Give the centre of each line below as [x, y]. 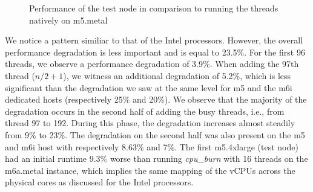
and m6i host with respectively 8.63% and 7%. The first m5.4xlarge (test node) [152, 146]
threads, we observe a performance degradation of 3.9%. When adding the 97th [152, 64]
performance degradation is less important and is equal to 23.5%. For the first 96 [155, 52]
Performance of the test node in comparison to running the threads [154, 8]
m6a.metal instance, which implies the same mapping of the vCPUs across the [150, 170]
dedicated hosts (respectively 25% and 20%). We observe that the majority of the [156, 99]
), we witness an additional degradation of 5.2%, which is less [177, 75]
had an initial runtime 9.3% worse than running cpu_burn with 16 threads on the [156, 158]
